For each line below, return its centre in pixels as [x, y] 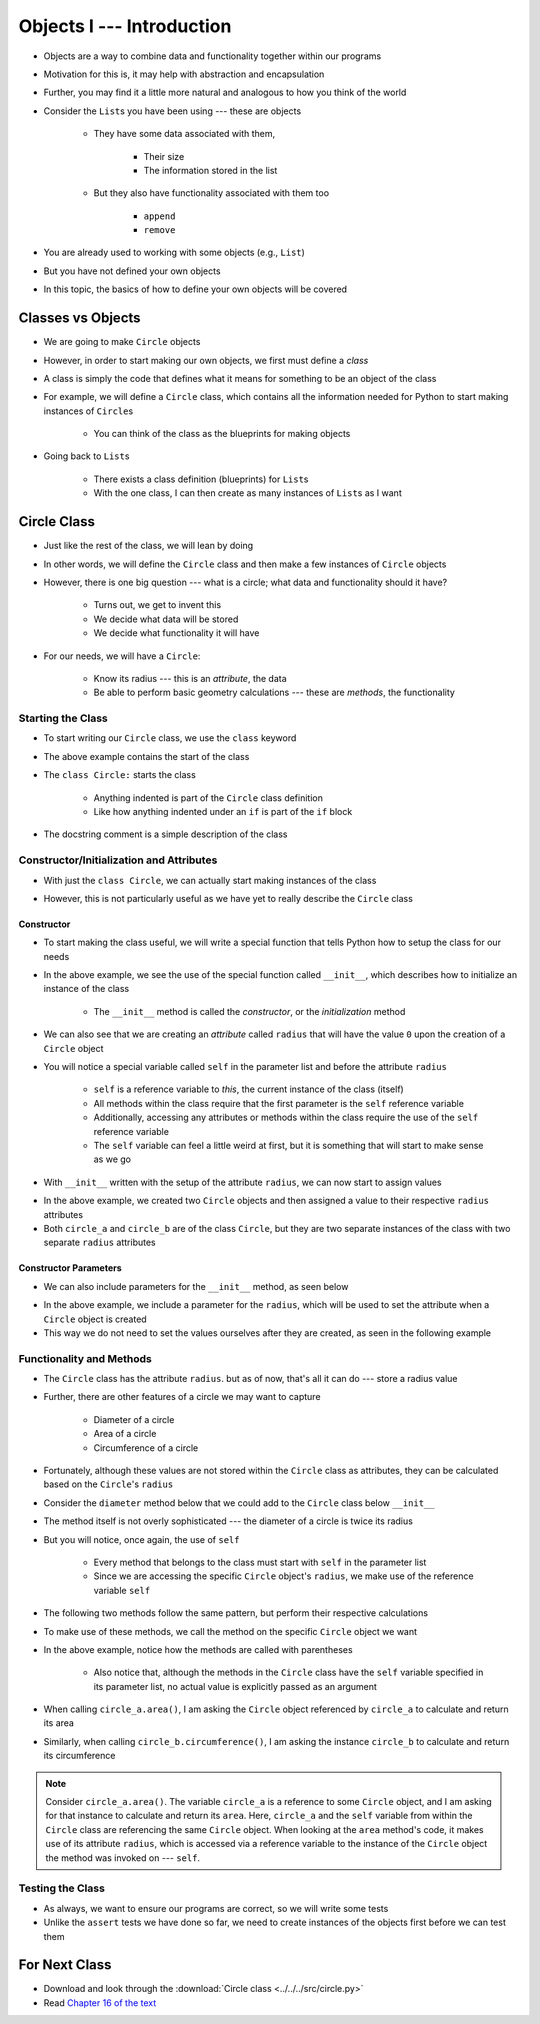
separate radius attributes [99, 1242]
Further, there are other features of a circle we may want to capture [182, 1397]
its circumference [79, 1756]
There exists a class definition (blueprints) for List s [201, 479]
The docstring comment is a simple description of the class [166, 834]
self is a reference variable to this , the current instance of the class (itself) [248, 1089]
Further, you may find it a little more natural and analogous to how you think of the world [225, 92]
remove [159, 230]
